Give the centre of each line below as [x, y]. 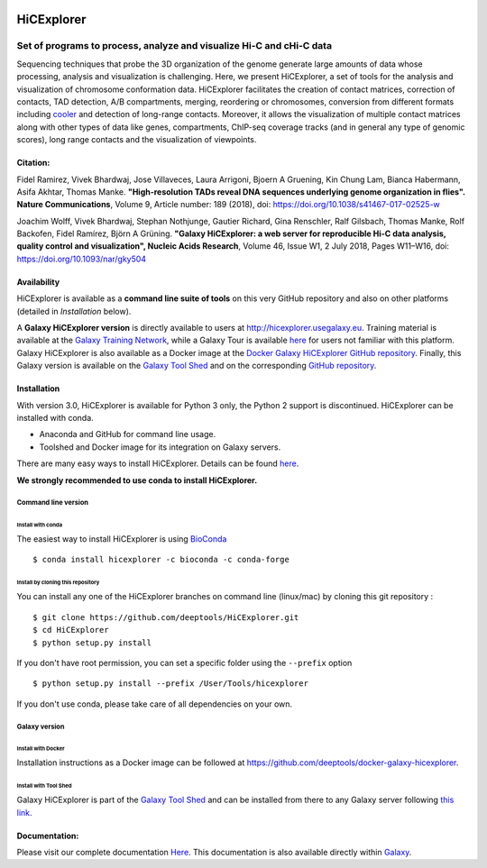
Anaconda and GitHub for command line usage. [128, 434]
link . [24, 812]
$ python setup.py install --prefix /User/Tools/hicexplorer [170, 684]
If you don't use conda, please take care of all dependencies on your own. [155, 704]
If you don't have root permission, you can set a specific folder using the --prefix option [184, 662]
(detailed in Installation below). [74, 311]
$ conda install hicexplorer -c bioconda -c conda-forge [161, 560]
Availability [38, 282]
